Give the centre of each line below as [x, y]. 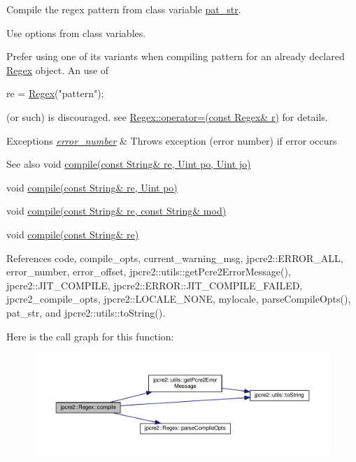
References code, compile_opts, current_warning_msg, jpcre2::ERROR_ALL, [175, 258]
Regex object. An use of [58, 70]
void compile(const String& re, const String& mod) [116, 211]
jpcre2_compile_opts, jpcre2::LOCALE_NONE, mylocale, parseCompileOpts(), [179, 299]
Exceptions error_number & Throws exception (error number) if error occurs [172, 140]
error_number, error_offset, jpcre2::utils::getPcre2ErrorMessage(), [149, 272]
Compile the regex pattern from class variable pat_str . [124, 9]
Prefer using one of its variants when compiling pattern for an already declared [176, 56]
